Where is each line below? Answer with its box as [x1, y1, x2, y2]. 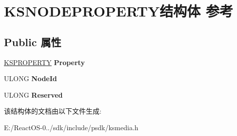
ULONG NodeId [4, 73, 57, 84]
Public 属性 [4, 34, 61, 49]
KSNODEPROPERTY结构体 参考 [4, 1, 233, 21]
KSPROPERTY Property [4, 57, 85, 67]
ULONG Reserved [4, 89, 63, 100]
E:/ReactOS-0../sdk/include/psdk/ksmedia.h [4, 122, 138, 132]
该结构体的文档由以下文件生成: [4, 106, 101, 116]
